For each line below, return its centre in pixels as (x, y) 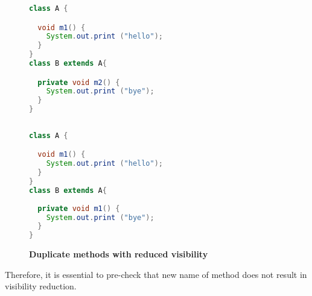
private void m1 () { (79, 208)
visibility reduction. (41, 286)
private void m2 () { (79, 82)
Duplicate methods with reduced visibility (119, 254)
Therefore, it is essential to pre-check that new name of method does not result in (156, 274)
